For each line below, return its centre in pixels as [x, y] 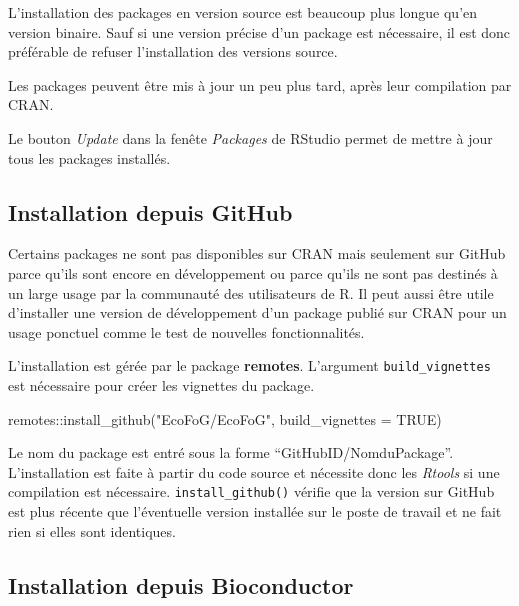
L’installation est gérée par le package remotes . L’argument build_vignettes [249, 365]
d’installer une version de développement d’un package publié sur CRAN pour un [257, 312]
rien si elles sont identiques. [92, 530]
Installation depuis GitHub [150, 211]
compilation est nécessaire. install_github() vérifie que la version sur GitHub [251, 491]
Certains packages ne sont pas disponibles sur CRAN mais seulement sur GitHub [257, 253]
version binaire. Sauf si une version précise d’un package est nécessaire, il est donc [259, 31]
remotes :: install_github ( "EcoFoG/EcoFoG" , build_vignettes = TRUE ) [225, 418]
